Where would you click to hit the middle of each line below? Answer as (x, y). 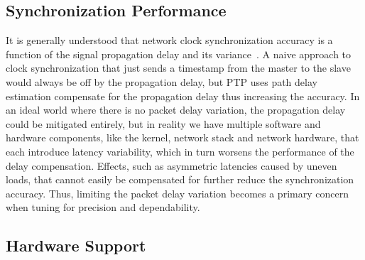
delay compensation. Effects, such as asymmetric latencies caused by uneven (171, 165)
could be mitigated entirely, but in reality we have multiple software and (163, 123)
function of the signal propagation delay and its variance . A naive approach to (179, 54)
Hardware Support (76, 245)
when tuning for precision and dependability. (103, 207)
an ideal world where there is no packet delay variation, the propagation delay (176, 110)
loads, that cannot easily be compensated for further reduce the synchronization (180, 179)
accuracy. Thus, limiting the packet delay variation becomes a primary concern (177, 193)
